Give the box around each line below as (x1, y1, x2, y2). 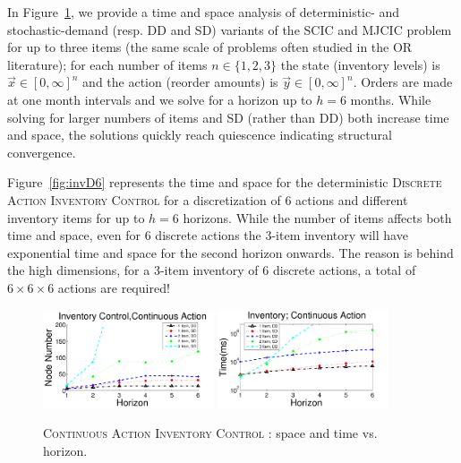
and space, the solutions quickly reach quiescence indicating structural (7, 125, 392, 144)
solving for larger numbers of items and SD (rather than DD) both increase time (7, 107, 449, 126)
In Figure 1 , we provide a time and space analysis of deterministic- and (7, 3, 400, 21)
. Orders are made (353, 73, 453, 91)
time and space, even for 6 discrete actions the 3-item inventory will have (7, 226, 408, 244)
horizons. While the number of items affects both (183, 208, 452, 227)
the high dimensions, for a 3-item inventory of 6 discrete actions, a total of (7, 261, 416, 279)
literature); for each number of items (7, 55, 208, 73)
